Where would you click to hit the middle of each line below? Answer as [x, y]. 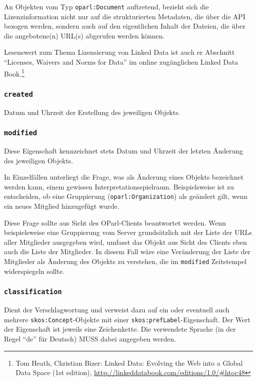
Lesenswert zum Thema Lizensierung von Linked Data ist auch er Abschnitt [119, 52]
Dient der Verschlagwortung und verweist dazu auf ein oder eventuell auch [117, 310]
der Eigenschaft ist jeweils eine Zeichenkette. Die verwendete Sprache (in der [120, 329]
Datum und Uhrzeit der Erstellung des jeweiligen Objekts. [92, 112]
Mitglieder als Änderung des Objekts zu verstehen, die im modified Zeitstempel [125, 261]
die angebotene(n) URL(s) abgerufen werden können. [84, 35]
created [19, 94]
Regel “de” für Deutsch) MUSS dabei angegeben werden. [90, 338]
